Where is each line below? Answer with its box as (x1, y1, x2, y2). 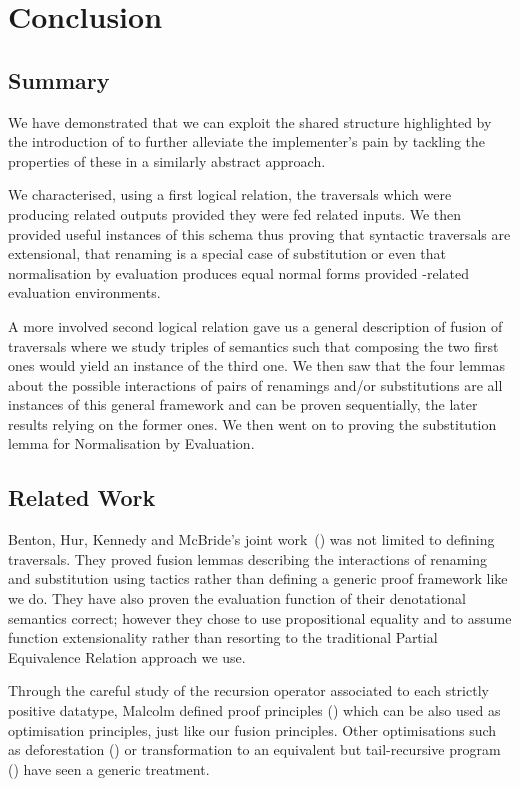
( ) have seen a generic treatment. (8, 758, 210, 779)
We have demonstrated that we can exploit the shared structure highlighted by (8, 111, 492, 132)
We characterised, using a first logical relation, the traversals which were (8, 184, 452, 205)
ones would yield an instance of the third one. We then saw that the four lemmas (8, 355, 505, 376)
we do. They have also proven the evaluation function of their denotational (8, 588, 466, 609)
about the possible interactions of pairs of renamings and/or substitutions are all (8, 374, 503, 395)
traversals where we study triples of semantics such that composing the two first (8, 335, 499, 356)
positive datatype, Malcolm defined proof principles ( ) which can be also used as (8, 700, 501, 721)
